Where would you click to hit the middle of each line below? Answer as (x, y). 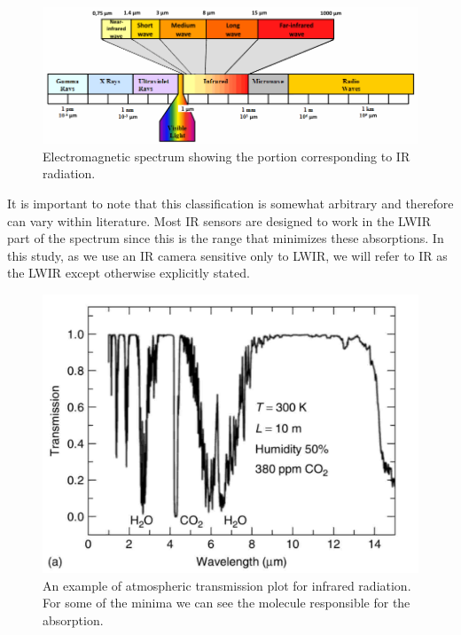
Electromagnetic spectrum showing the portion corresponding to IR (227, 156)
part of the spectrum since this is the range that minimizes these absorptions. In (226, 238)
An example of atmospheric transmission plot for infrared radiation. (227, 585)
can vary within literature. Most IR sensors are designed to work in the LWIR (219, 220)
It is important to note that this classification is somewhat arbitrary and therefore (230, 203)
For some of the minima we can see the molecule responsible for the (227, 603)
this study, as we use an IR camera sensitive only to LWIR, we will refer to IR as (227, 255)
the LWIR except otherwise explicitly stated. (129, 273)
